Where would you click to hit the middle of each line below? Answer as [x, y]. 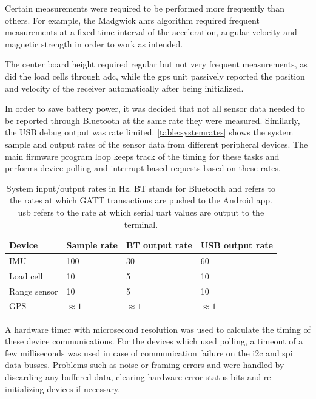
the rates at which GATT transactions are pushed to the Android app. [141, 200]
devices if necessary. [84, 388]
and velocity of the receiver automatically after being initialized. [124, 88]
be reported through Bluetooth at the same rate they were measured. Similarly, [153, 120]
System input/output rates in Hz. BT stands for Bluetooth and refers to [141, 188]
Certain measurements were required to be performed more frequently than [145, 8]
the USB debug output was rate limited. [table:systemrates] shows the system [149, 132]
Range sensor [34, 291]
